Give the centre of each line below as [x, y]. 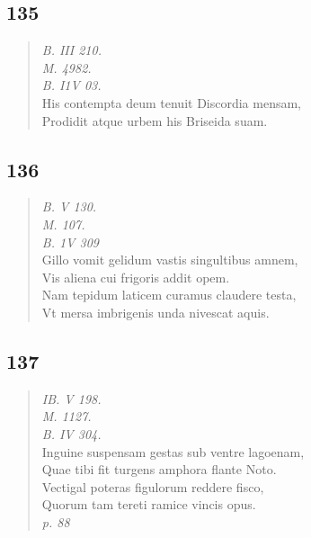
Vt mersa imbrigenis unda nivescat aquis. [155, 312]
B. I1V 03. [71, 85]
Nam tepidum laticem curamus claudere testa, [169, 295]
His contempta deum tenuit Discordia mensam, [172, 102]
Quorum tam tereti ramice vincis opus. [149, 504]
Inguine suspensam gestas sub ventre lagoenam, [173, 451]
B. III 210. [71, 50]
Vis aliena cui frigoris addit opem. [136, 277]
